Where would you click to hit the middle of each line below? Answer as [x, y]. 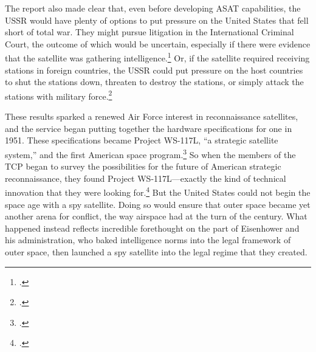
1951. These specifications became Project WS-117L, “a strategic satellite [142, 140]
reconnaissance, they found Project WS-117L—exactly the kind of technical [146, 178]
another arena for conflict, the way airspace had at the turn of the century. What [156, 216]
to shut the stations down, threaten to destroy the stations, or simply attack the [154, 82]
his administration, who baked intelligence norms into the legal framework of [148, 240]
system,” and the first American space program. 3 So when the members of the [150, 153]
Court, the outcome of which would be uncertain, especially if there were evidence [158, 43]
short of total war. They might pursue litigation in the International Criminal [149, 32]
